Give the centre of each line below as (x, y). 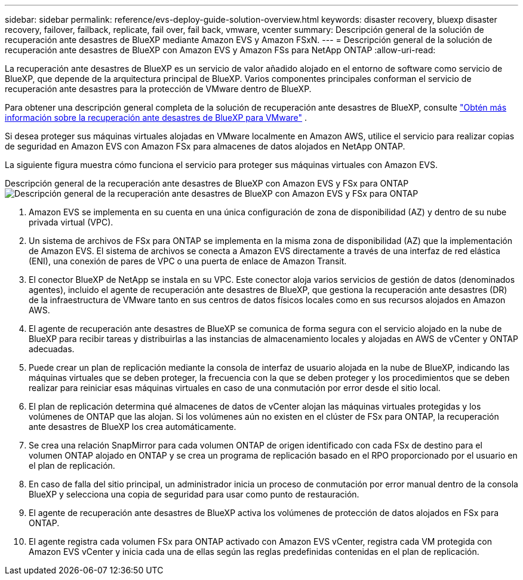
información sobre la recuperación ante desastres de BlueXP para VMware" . (156, 117)
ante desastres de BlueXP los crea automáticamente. (133, 427)
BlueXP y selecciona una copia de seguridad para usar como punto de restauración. (194, 494)
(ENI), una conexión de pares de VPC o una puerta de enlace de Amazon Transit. (188, 261)
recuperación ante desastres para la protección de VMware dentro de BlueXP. (158, 89)
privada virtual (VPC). (71, 222)
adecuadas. (52, 349)
